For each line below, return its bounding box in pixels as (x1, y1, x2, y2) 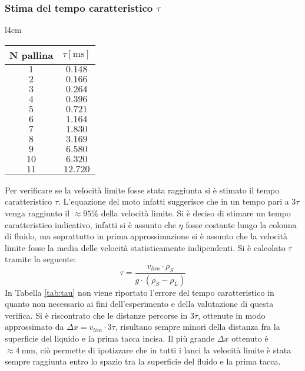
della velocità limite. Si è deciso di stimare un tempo (101, 207, 291, 219)
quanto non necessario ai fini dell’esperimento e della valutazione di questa (5, 298, 274, 310)
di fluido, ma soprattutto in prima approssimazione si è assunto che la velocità (5, 230, 288, 242)
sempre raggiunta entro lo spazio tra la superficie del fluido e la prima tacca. (5, 355, 281, 367)
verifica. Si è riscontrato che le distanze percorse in (5, 309, 188, 321)
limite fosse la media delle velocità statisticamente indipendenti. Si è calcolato (5, 241, 286, 253)
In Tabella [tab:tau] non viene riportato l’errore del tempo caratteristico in (5, 286, 274, 298)
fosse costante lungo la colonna (185, 218, 297, 230)
